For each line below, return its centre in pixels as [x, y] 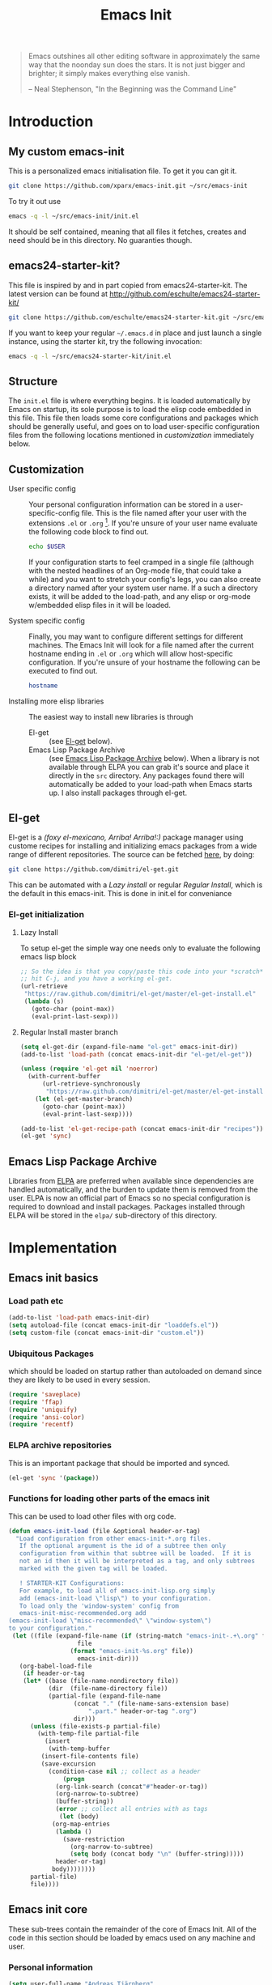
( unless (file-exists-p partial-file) [95, 1726]
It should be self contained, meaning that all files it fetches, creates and [127, 232]
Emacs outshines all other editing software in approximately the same [144, 56]
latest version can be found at [58, 294]
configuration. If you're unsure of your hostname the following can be [144, 662]
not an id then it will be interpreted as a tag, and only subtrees [137, 1561]
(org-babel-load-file [55, 1666]
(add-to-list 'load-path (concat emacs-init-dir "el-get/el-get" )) [136, 1054]
